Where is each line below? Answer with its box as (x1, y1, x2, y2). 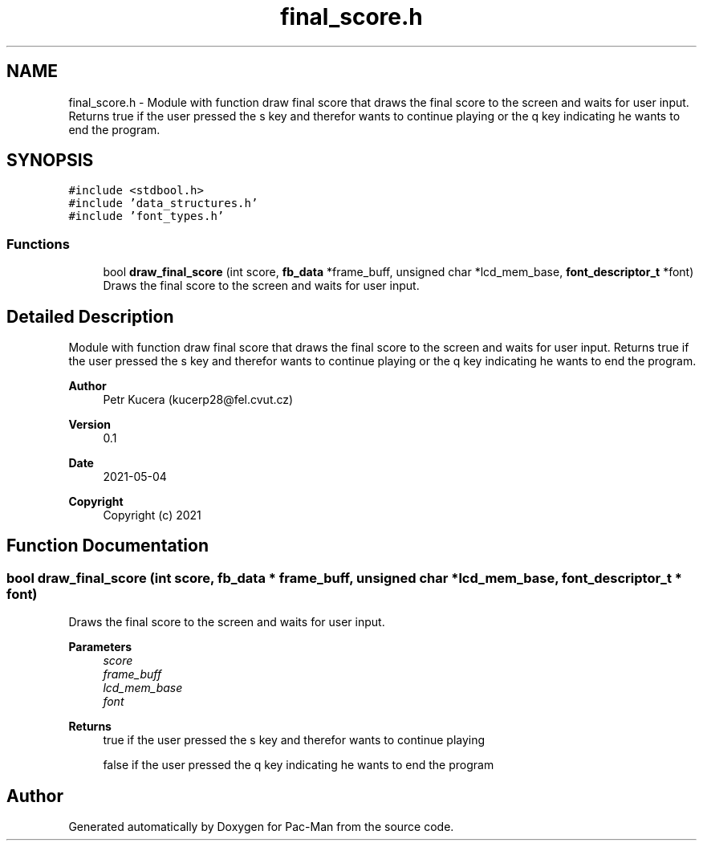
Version (68, 417, 111, 432)
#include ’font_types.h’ (68, 210, 225, 223)
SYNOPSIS (6, 150, 94, 171)
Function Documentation (6, 535, 209, 556)
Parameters (68, 640, 132, 654)
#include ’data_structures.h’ (68, 197, 258, 210)
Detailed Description (6, 306, 174, 327)
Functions (6, 235, 70, 252)
